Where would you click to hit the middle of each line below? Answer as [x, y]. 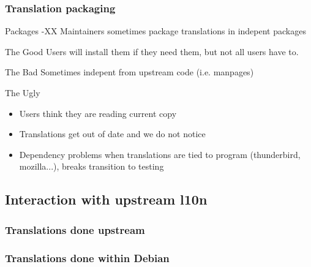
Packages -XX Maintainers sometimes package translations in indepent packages [155, 31]
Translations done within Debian [87, 258]
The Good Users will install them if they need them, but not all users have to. [152, 51]
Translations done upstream [75, 229]
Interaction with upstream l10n [106, 199]
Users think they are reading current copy [98, 113]
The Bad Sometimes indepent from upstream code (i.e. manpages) [129, 72]
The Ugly [23, 92]
